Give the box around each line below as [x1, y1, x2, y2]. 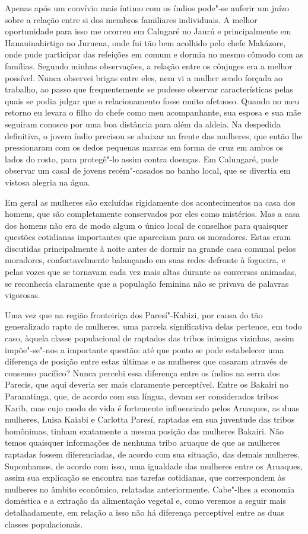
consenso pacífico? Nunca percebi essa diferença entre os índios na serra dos [5, 366, 280, 379]
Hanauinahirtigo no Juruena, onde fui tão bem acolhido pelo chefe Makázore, [5, 36, 286, 49]
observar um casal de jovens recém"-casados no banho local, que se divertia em [5, 164, 291, 177]
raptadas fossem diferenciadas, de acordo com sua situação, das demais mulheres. [5, 447, 300, 460]
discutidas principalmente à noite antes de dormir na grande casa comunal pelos [5, 242, 296, 254]
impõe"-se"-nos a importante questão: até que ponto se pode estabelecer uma [5, 343, 284, 356]
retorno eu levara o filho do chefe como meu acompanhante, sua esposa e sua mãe [5, 106, 301, 119]
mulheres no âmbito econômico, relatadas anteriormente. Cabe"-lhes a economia [5, 482, 295, 495]
